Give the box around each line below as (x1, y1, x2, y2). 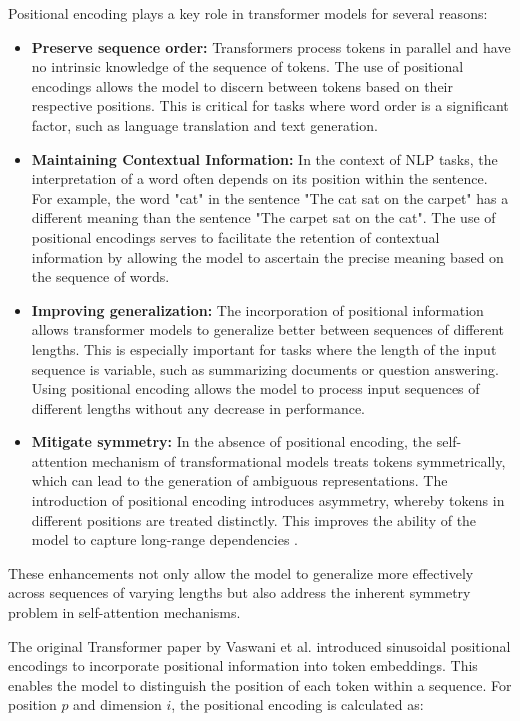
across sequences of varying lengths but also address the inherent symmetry (8, 582, 471, 603)
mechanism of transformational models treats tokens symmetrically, (92, 450, 506, 471)
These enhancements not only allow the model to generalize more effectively (8, 562, 474, 583)
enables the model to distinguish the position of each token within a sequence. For (8, 674, 512, 695)
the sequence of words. (31, 266, 170, 287)
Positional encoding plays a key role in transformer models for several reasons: (8, 3, 488, 23)
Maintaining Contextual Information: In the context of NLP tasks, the (31, 148, 498, 169)
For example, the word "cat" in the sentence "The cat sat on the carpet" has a (31, 187, 509, 208)
